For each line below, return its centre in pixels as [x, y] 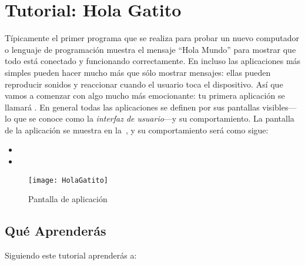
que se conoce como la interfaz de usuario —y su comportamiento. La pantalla [154, 118]
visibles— [279, 107]
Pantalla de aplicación [68, 199]
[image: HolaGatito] [68, 180]
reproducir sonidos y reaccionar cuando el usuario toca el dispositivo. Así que [144, 84]
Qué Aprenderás [56, 231]
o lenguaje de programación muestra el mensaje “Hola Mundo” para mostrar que [150, 49]
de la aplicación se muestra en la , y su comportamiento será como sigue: [137, 130]
